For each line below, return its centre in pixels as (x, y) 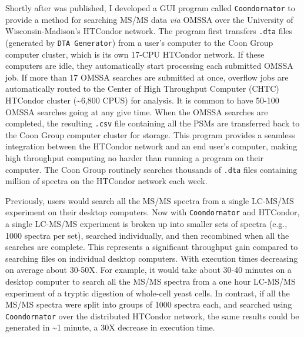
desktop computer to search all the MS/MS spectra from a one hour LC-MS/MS (151, 281)
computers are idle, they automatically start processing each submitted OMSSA (149, 66)
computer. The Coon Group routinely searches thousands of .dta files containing (151, 169)
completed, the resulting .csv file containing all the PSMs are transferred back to (153, 123)
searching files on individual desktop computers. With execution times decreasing (152, 258)
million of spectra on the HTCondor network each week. (106, 181)
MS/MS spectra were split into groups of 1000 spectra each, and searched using (149, 304)
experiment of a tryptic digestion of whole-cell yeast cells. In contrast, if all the (148, 293)
